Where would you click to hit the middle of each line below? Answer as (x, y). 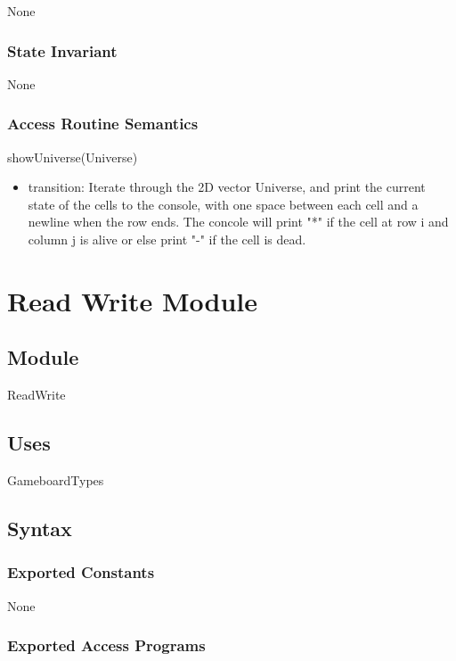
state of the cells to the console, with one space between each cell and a (223, 204)
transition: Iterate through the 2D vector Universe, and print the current (227, 187)
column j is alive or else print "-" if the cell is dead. (167, 239)
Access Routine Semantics (103, 124)
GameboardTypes (56, 479)
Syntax (40, 528)
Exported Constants (81, 572)
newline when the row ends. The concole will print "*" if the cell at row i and (238, 222)
